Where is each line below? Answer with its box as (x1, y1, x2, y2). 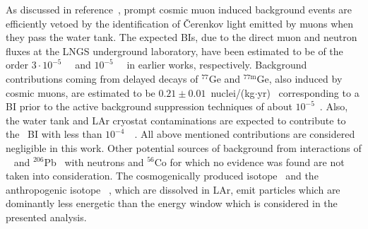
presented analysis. (6, 209, 87, 224)
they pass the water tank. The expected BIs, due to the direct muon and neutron (6, 30, 357, 45)
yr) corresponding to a (257, 85, 360, 100)
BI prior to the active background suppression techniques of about (6, 99, 292, 114)
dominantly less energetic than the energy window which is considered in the (6, 196, 338, 211)
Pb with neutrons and (44, 154, 144, 169)
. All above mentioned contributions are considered (134, 127, 355, 141)
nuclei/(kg (210, 85, 255, 100)
